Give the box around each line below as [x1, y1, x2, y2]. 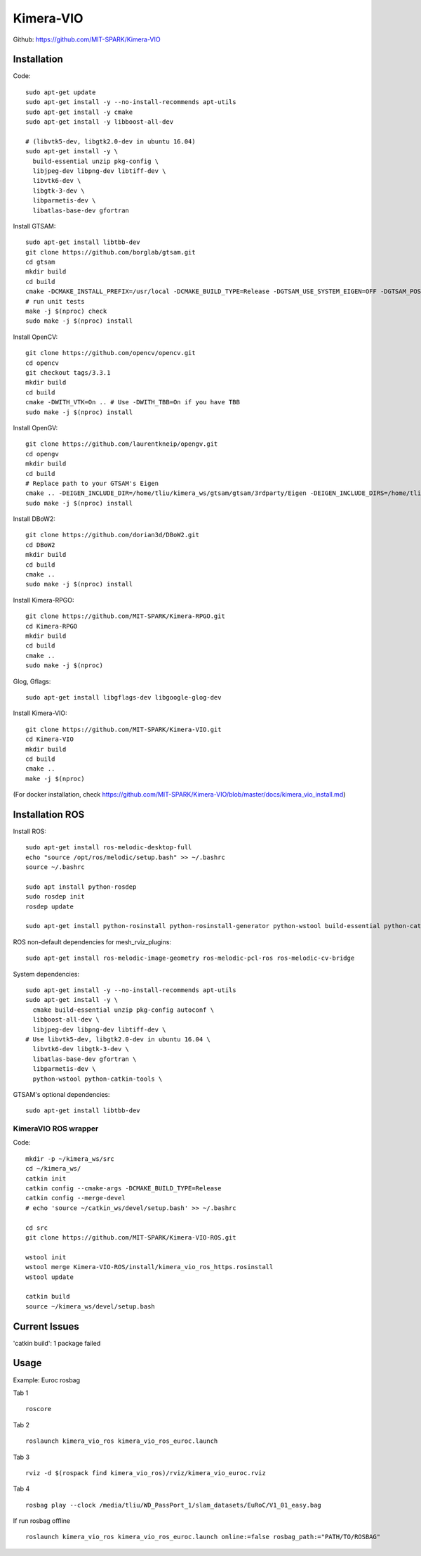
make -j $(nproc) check [25, 307, 107, 316]
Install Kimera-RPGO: [13, 596, 74, 604]
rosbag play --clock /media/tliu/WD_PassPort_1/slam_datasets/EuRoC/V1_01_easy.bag [25, 1501, 322, 1509]
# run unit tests [25, 297, 85, 305]
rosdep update [25, 902, 74, 911]
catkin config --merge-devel [25, 1194, 126, 1202]
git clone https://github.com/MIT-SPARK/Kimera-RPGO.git [25, 612, 226, 620]
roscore [25, 1405, 52, 1413]
